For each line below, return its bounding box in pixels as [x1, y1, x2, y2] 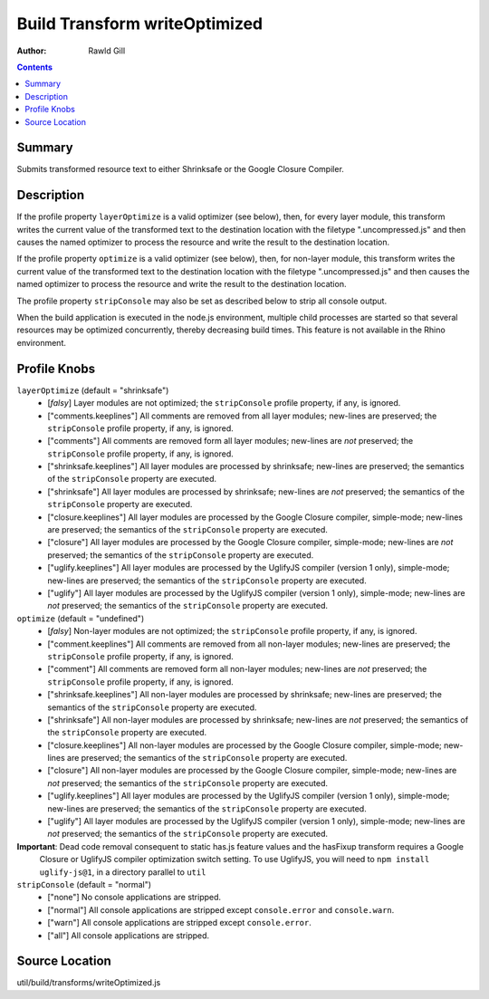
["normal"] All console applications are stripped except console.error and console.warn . [47, 904, 395, 915]
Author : [16, 45, 47, 56]
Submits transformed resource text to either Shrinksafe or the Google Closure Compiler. [16, 164, 344, 175]
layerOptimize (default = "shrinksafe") [16, 385, 169, 396]
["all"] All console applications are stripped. [47, 929, 210, 941]
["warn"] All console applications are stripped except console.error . [47, 917, 312, 928]
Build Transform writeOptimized [16, 14, 263, 34]
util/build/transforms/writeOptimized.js [16, 977, 161, 988]
